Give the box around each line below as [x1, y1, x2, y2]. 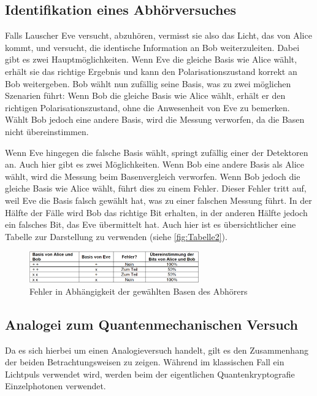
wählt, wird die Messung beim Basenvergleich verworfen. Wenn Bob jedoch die [5, 169, 300, 182]
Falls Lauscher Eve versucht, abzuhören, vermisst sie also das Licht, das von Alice [5, 29, 312, 42]
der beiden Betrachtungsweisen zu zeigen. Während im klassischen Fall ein [5, 355, 285, 368]
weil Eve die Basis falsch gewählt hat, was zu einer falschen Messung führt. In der [5, 193, 312, 206]
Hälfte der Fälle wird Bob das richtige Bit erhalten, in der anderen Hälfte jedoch [5, 206, 308, 219]
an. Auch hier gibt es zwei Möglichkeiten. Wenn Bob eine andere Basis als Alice [5, 158, 304, 171]
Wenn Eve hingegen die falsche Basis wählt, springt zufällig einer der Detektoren [5, 146, 308, 158]
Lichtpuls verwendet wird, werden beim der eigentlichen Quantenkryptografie [5, 367, 295, 380]
